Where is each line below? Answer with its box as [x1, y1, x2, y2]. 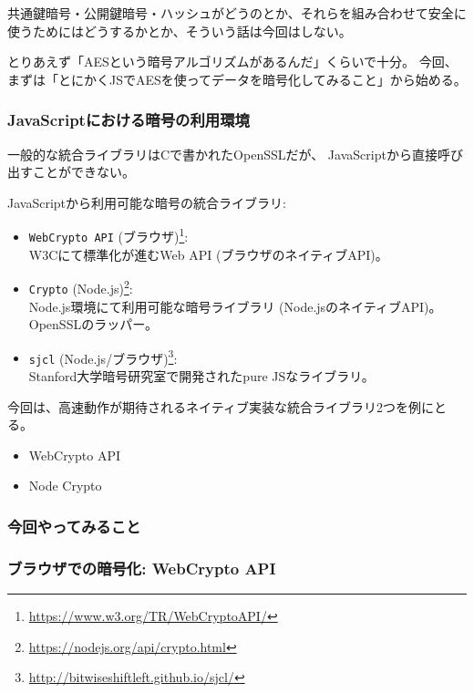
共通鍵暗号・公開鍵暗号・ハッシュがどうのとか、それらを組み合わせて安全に [7, 4, 467, 22]
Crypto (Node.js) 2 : [28, 276, 133, 297]
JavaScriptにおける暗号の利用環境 [7, 109, 250, 131]
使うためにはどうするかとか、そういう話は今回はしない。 [7, 21, 352, 40]
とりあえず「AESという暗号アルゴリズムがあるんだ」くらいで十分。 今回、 [7, 52, 458, 71]
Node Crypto [28, 476, 102, 495]
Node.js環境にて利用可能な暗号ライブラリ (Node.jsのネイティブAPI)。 [28, 296, 442, 315]
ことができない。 [32, 162, 135, 181]
